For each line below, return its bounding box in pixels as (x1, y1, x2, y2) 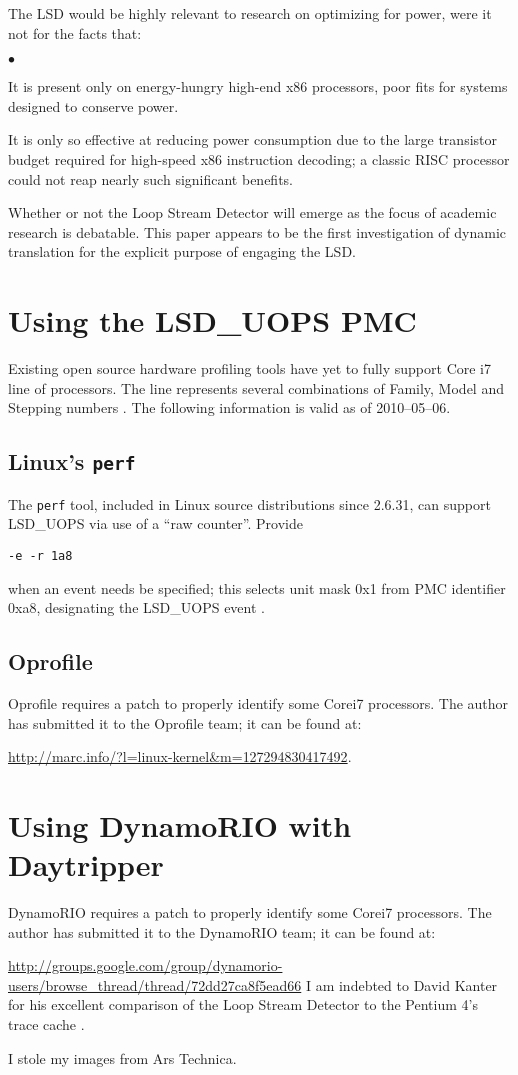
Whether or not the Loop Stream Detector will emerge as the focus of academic (8, 202, 497, 223)
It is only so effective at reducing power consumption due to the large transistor (8, 129, 497, 150)
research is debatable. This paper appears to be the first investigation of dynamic (8, 221, 507, 242)
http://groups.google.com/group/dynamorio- (8, 955, 283, 976)
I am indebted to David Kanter (305, 974, 498, 995)
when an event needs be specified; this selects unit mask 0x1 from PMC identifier (8, 577, 506, 598)
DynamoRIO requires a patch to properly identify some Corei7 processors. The (8, 902, 492, 923)
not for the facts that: (8, 22, 142, 43)
